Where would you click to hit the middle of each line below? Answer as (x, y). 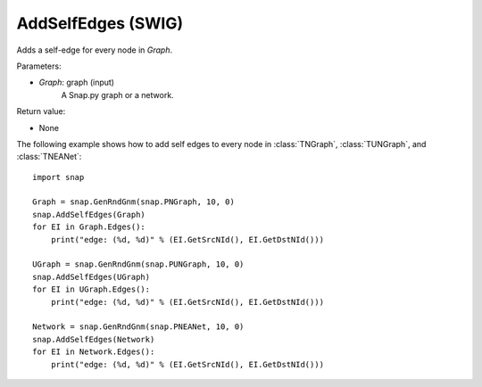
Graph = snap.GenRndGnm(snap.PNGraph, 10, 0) (134, 202)
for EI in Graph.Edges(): (89, 227)
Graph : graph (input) (77, 82)
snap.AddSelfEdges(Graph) (89, 214)
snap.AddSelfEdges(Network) (94, 339)
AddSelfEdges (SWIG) (100, 23)
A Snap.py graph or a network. (117, 95)
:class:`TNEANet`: (49, 157)
